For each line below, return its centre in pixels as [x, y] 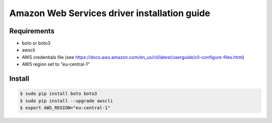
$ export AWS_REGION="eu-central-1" [65, 108]
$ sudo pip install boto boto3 [59, 94]
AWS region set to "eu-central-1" [56, 64]
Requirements [32, 31]
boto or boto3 [36, 43]
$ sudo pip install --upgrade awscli [66, 101]
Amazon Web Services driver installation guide [110, 13]
